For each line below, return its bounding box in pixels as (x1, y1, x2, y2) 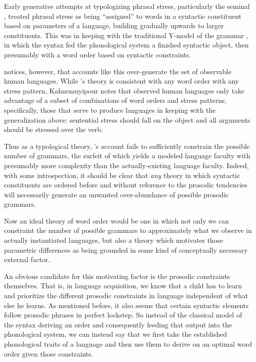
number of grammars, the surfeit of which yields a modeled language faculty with (4, 150, 251, 161)
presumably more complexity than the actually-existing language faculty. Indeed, (4, 160, 249, 170)
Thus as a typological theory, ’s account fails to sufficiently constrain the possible (4, 140, 250, 151)
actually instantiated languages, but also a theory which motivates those (4, 235, 223, 245)
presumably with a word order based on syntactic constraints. (4, 49, 191, 59)
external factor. (4, 254, 50, 265)
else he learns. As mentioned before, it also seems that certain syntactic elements (4, 300, 249, 310)
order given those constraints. (4, 348, 93, 359)
